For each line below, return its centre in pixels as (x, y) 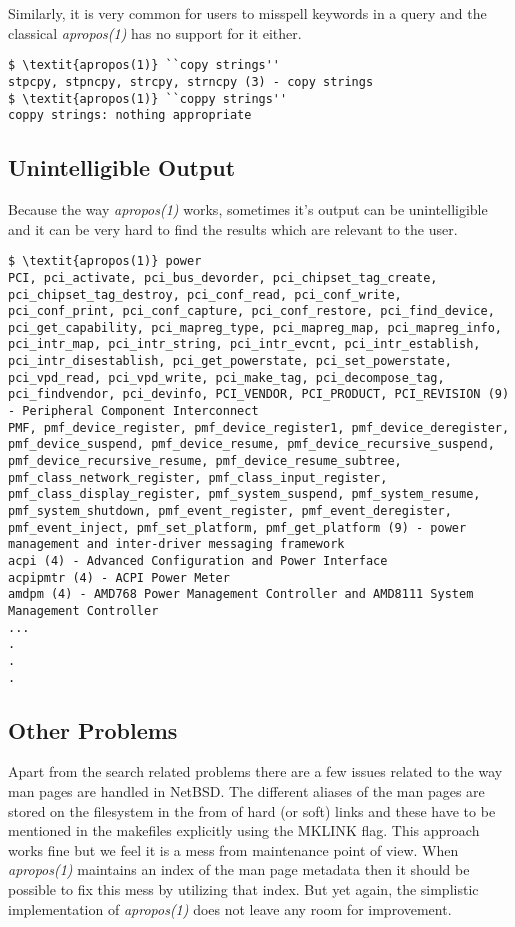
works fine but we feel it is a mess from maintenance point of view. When (233, 849)
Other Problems (93, 729)
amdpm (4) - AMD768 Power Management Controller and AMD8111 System (241, 594)
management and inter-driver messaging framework (176, 544)
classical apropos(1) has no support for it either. (155, 32)
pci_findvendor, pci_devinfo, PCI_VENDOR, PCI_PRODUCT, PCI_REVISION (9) (259, 394)
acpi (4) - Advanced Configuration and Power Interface (198, 561)
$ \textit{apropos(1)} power (105, 261)
